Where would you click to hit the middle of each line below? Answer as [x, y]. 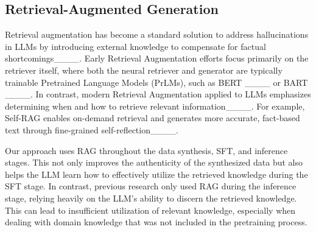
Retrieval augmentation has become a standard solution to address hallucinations [157, 34]
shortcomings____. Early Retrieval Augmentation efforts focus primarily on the [157, 58]
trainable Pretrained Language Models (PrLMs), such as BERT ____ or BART [156, 82]
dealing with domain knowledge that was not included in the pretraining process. [156, 222]
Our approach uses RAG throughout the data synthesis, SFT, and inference [146, 150]
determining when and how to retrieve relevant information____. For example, [155, 106]
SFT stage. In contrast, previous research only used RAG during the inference [151, 186]
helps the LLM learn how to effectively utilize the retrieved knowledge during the [156, 174]
